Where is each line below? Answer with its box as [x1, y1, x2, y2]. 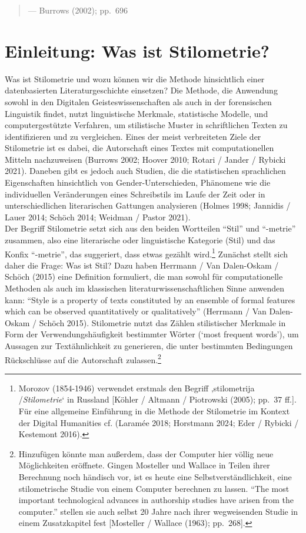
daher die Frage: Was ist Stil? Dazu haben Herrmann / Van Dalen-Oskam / [5, 259, 279, 271]
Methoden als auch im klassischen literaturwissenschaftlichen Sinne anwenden [5, 282, 285, 294]
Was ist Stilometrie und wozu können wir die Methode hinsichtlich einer [5, 72, 265, 85]
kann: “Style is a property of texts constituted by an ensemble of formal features [5, 293, 295, 306]
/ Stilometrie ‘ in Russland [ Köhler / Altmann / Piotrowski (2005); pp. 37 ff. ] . [18, 393, 297, 405]
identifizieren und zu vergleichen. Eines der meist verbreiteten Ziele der [5, 130, 261, 142]
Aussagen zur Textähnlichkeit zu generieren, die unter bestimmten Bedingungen [5, 340, 293, 352]
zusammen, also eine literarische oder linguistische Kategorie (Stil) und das [5, 234, 275, 246]
